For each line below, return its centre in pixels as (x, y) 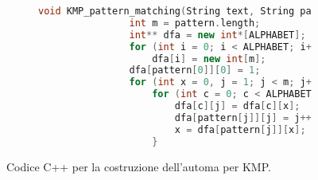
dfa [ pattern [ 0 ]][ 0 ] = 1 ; (195, 70)
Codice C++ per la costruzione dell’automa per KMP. (139, 166)
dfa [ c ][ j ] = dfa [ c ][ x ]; (237, 106)
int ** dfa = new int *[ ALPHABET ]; (217, 35)
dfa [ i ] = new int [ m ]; (209, 59)
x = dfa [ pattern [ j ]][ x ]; (240, 129)
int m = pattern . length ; (195, 23)
